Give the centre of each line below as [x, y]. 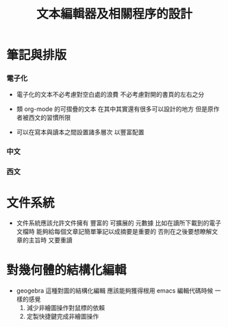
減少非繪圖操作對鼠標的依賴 [66, 308]
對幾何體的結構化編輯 [67, 270]
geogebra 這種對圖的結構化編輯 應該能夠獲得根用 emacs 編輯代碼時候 [115, 291]
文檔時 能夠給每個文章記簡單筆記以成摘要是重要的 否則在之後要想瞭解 [114, 232]
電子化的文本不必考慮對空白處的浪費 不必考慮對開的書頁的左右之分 [110, 95]
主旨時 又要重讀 [50, 240]
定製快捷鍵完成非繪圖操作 [63, 317]
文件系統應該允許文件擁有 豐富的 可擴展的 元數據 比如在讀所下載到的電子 [119, 223]
